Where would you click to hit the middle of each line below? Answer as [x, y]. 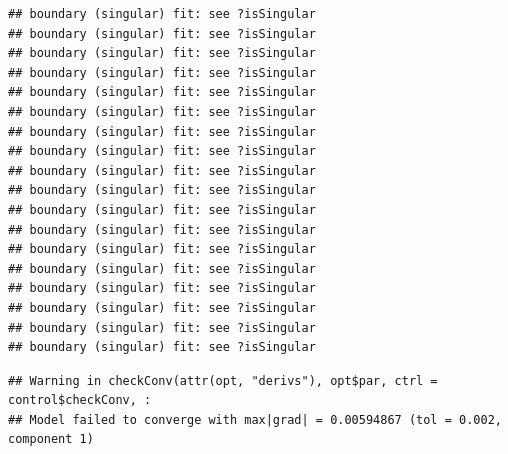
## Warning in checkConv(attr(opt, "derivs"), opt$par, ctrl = [223, 380]
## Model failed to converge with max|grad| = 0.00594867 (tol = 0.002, [255, 419]
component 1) [51, 439]
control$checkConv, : [80, 400]
